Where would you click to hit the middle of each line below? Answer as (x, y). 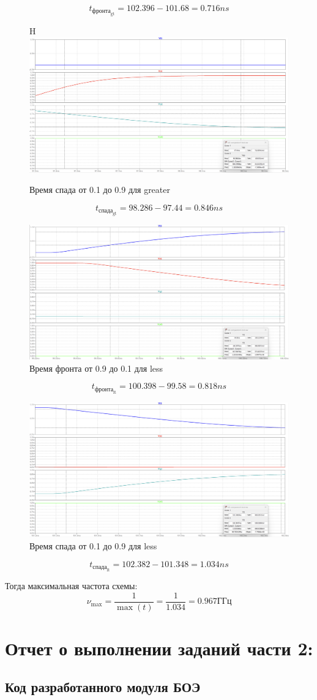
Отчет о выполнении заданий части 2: (159, 648)
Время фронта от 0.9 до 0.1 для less (96, 368)
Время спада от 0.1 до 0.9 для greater (100, 190)
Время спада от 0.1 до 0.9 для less (93, 546)
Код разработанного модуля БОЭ (103, 687)
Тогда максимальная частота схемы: (71, 586)
